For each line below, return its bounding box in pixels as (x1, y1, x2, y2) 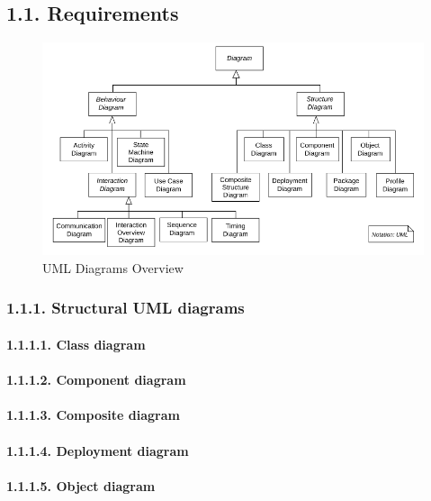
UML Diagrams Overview (42, 258, 184, 277)
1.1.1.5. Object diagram (6, 476, 156, 495)
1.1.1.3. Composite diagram (6, 405, 180, 424)
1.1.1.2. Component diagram (6, 370, 186, 389)
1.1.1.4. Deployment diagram (6, 441, 189, 460)
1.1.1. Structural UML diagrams (6, 296, 245, 319)
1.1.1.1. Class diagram (6, 334, 146, 353)
